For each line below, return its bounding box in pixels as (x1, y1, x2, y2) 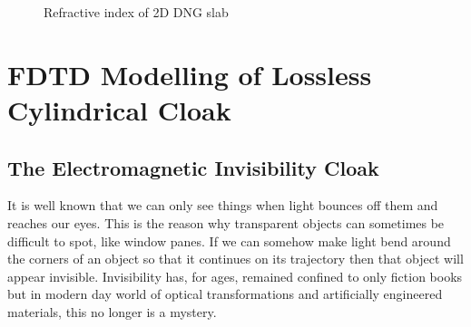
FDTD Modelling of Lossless (7, 55, 372, 92)
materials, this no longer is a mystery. (7, 302, 217, 321)
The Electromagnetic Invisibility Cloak (7, 153, 379, 181)
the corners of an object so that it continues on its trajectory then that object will (7, 249, 464, 268)
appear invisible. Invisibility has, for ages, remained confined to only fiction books (7, 266, 463, 285)
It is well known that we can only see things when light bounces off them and (7, 196, 438, 215)
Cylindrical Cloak (7, 91, 231, 128)
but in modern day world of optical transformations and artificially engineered (7, 284, 443, 303)
